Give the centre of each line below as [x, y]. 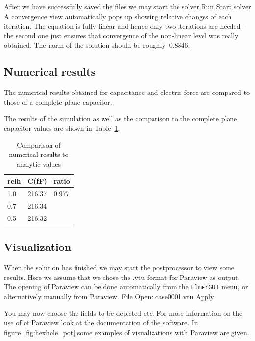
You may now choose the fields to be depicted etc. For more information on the [123, 313]
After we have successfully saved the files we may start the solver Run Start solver [127, 6]
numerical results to [39, 154]
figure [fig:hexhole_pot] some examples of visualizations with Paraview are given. [127, 332]
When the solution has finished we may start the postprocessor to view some [119, 267]
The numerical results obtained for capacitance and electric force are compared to [127, 92]
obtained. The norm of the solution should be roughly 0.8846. [97, 45]
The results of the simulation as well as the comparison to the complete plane [121, 118]
